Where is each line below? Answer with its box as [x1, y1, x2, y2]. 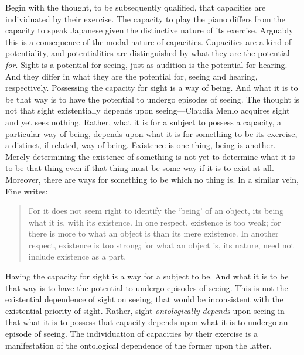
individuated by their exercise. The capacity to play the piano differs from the [5, 12, 285, 25]
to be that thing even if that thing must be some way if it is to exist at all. [5, 162, 274, 174]
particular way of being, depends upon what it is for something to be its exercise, [5, 127, 298, 139]
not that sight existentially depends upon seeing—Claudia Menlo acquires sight [5, 104, 290, 117]
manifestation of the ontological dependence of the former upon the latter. [5, 339, 272, 351]
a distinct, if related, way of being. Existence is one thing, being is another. [5, 139, 276, 151]
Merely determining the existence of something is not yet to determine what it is [5, 150, 295, 162]
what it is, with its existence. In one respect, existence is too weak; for [28, 216, 281, 228]
